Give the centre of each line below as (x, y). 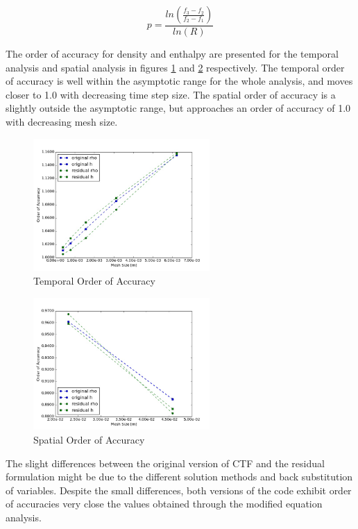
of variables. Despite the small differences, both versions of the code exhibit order (179, 490)
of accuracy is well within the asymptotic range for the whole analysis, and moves (179, 81)
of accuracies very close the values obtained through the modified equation (164, 504)
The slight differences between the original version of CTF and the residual (165, 463)
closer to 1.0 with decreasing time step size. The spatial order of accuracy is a (171, 94)
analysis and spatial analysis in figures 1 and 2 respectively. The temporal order (175, 67)
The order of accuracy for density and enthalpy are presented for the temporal (172, 54)
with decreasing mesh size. (62, 121)
